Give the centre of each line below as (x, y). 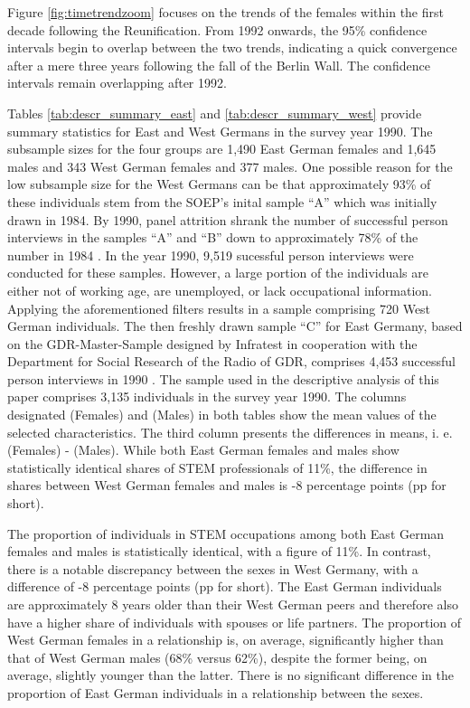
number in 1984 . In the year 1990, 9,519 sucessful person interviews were (211, 255)
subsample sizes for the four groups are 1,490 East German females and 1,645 (222, 149)
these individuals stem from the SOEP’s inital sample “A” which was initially (222, 201)
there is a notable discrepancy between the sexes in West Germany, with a (213, 568)
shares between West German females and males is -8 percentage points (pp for (227, 485)
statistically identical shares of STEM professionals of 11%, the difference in (217, 467)
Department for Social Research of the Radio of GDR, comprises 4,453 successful (231, 361)
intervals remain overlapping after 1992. (117, 83)
